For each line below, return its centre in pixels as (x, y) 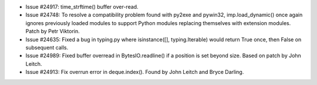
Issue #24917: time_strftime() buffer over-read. (82, 7)
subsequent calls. (47, 47)
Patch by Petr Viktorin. (53, 31)
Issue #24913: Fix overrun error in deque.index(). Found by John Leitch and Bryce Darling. (135, 72)
